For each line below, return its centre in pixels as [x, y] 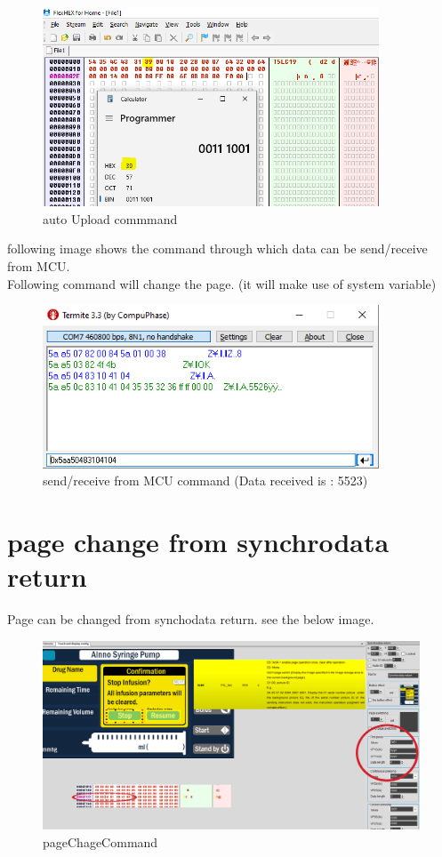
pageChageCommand [100, 841]
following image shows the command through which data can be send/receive [217, 248]
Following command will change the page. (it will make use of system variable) [222, 283]
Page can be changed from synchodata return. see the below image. [191, 619]
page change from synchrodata [198, 541]
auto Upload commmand [110, 218]
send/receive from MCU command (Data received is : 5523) [205, 481]
